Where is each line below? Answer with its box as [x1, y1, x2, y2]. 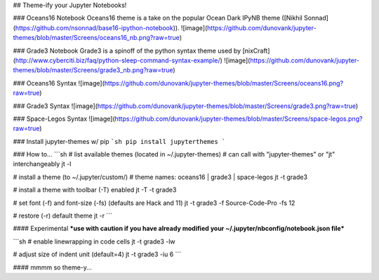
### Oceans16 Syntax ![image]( [13, 79, 105, 87]
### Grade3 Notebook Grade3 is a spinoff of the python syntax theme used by [13, 46, 241, 55]
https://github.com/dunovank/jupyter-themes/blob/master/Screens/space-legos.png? [114, 114, 363, 123]
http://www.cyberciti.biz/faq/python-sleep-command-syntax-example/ [15, 56, 220, 65]
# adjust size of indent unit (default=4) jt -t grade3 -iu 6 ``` [13, 250, 182, 259]
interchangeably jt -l [13, 160, 72, 168]
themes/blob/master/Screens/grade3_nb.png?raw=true [13, 66, 173, 74]
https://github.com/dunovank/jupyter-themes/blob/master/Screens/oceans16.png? [104, 79, 344, 87]
